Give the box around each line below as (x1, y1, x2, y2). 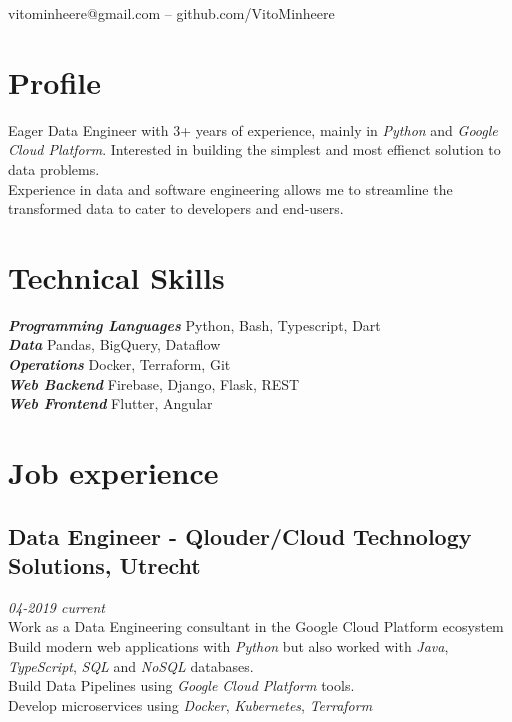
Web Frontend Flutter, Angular (8, 393, 213, 414)
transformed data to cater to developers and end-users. (8, 198, 344, 219)
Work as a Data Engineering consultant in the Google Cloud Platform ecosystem (8, 616, 504, 637)
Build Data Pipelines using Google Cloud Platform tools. (8, 675, 355, 696)
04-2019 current (8, 596, 105, 617)
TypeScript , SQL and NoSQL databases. (8, 655, 254, 676)
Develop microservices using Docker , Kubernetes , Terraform (8, 694, 373, 715)
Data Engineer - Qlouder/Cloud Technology (8, 520, 472, 551)
